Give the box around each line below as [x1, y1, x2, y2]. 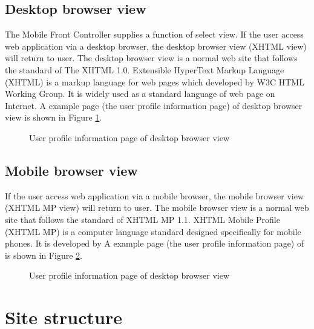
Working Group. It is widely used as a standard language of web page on [5, 87, 275, 100]
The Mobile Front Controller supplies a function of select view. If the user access [5, 28, 304, 41]
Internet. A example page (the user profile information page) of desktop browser [5, 99, 303, 111]
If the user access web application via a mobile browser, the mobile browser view [5, 189, 304, 202]
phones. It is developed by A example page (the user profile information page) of [5, 237, 304, 250]
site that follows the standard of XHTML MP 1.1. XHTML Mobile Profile [5, 213, 280, 225]
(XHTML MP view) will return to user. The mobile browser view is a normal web [5, 201, 309, 214]
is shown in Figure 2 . [5, 248, 82, 261]
